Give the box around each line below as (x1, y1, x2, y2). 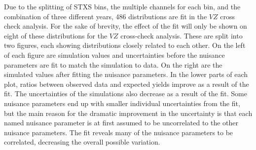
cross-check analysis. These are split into (120, 30, 243, 40)
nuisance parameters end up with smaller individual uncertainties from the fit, (4, 98, 240, 108)
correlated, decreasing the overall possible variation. (4, 137, 160, 147)
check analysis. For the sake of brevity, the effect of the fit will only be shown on (4, 21, 247, 31)
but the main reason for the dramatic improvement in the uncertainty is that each (4, 108, 253, 118)
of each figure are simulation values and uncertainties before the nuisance (4, 49, 225, 60)
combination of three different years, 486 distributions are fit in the (4, 11, 207, 21)
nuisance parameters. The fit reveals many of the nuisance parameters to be (4, 127, 233, 137)
